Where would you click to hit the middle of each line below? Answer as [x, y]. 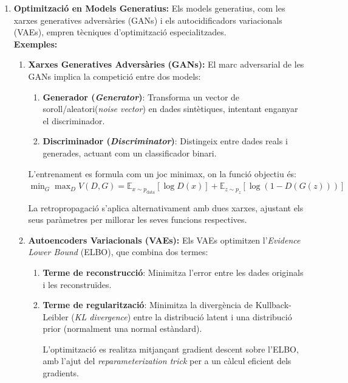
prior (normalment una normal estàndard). [122, 329]
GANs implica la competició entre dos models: [114, 76]
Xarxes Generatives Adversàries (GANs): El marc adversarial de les [166, 64]
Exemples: [36, 44]
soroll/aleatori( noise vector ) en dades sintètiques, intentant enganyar [170, 109]
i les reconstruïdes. [77, 284]
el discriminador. [74, 120]
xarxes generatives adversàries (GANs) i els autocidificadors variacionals [148, 20]
